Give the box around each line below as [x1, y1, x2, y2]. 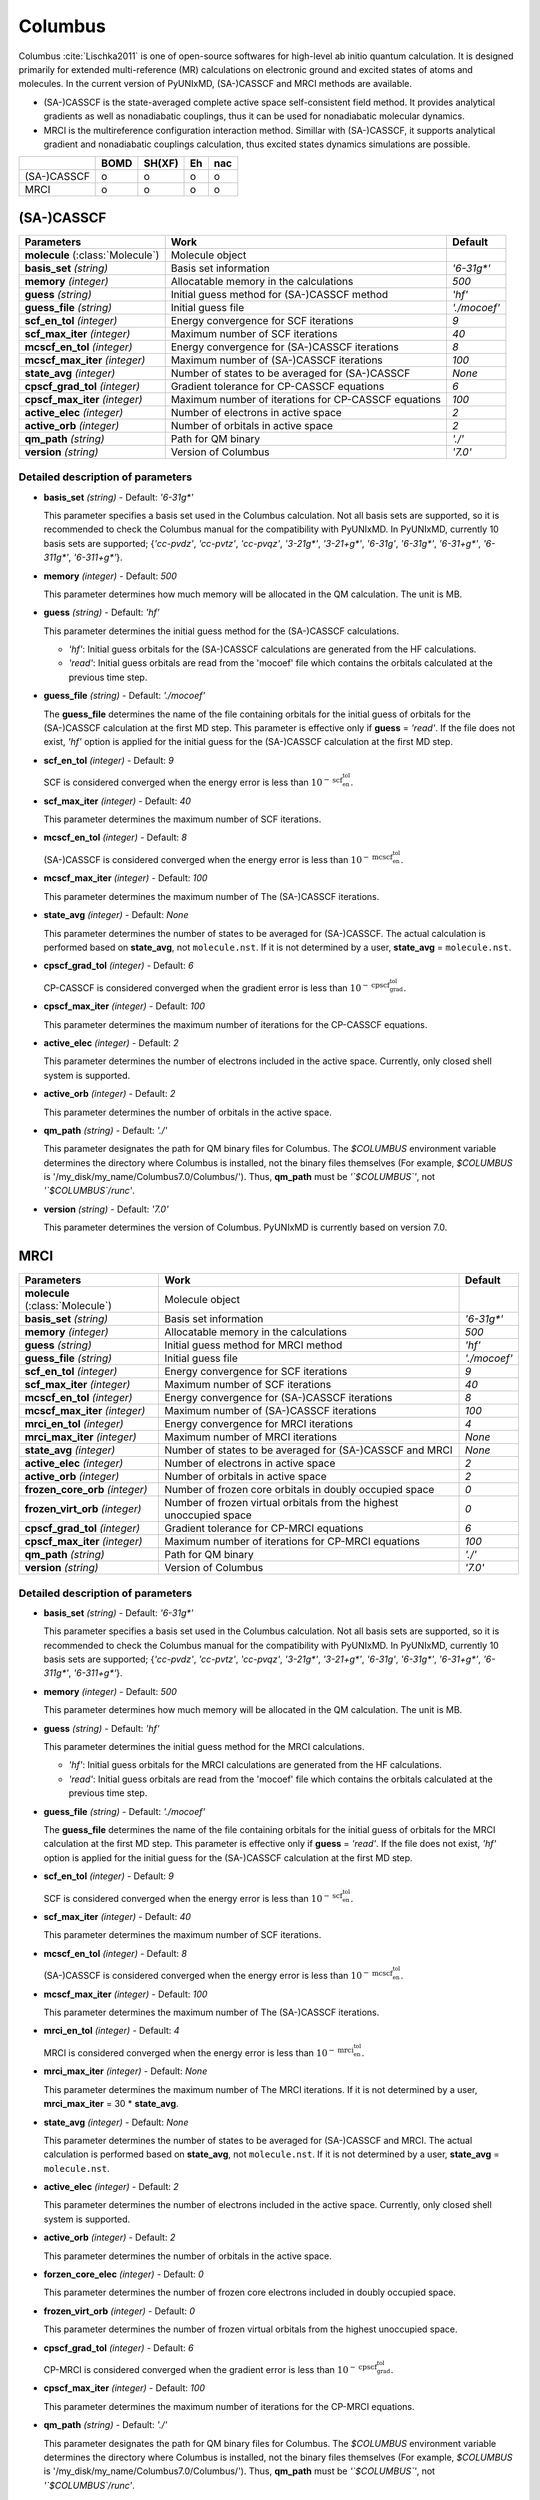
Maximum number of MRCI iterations [164, 1430, 337, 1444]
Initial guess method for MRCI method [164, 1338, 343, 1352]
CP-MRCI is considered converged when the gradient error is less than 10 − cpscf [43, 2363, 378, 2376]
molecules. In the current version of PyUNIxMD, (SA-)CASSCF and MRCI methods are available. [18, 78, 413, 90]
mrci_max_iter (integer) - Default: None [43, 2065, 208, 2077]
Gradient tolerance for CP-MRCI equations [164, 1521, 364, 1535]
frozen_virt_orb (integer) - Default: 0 [43, 2305, 195, 2317]
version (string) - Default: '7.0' [43, 1203, 169, 1215]
